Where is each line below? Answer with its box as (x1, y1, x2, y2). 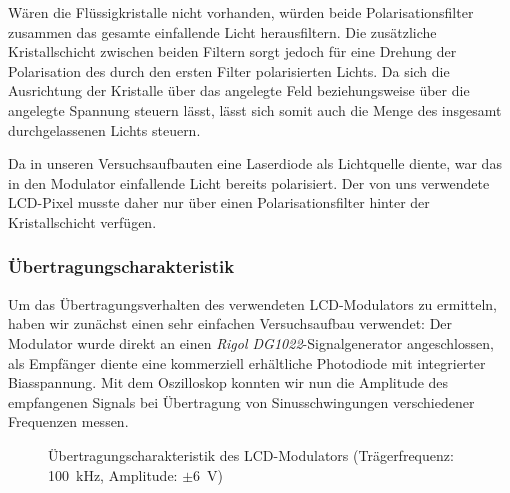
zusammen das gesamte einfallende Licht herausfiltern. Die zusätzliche (8, 21, 437, 42)
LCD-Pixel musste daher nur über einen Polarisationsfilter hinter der (8, 192, 430, 213)
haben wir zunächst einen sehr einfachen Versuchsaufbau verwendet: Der (8, 313, 453, 334)
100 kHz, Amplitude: (48, 464, 178, 485)
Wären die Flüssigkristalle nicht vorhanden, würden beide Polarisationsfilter (8, 2, 474, 22)
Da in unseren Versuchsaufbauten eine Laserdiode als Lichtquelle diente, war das (8, 153, 502, 174)
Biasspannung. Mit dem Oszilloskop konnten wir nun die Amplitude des (8, 372, 449, 393)
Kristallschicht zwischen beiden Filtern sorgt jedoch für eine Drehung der (8, 41, 457, 62)
